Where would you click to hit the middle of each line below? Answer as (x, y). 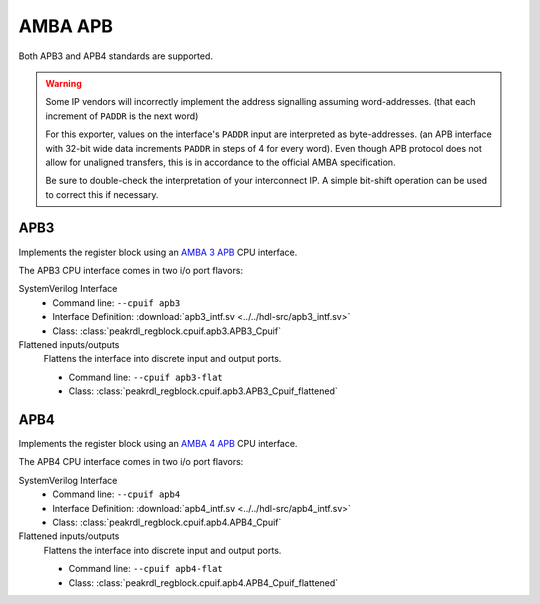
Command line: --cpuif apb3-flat (146, 377)
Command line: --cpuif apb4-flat (146, 569)
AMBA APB (66, 26)
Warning (63, 83)
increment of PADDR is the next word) (122, 116)
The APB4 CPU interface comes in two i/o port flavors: (131, 462)
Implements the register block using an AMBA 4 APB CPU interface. (158, 443)
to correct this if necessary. (102, 194)
